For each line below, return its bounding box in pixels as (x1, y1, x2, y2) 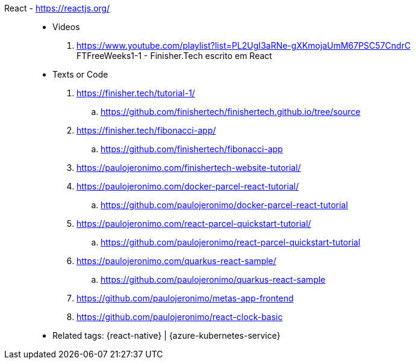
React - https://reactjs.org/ (4, 3, 110, 13)
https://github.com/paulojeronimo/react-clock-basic (76, 312, 283, 322)
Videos (52, 22, 80, 32)
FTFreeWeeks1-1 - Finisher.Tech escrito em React (76, 51, 272, 61)
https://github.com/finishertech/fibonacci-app (101, 144, 283, 154)
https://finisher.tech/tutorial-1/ (76, 88, 195, 98)
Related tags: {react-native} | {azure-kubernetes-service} (52, 330, 281, 341)
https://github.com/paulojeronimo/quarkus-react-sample (101, 274, 326, 285)
